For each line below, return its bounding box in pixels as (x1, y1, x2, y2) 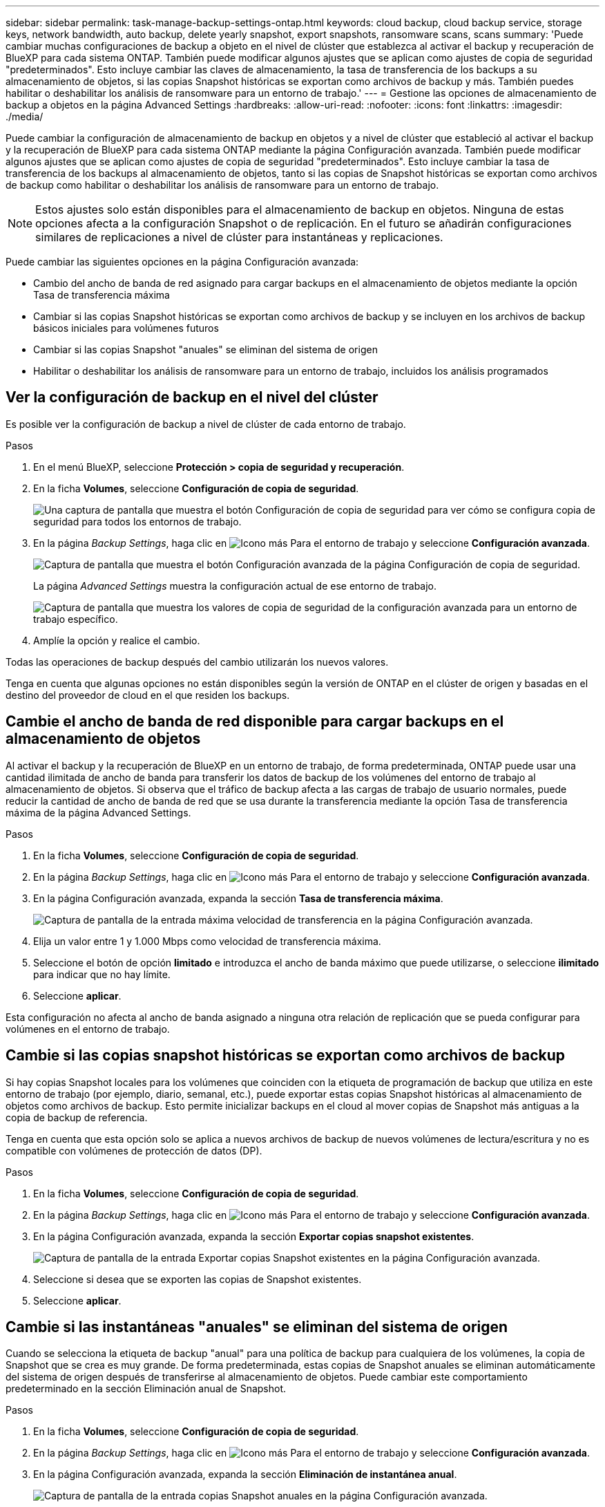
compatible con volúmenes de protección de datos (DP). (6, 1144, 262, 1157)
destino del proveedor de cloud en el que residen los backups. (6, 689, 290, 701)
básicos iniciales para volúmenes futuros (33, 322, 219, 334)
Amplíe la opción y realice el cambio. (33, 634, 200, 646)
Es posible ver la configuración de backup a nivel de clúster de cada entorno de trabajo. (6, 418, 406, 430)
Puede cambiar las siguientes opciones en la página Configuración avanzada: (6, 256, 359, 268)
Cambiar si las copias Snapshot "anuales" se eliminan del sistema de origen (33, 344, 378, 355)
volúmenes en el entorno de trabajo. (6, 1022, 170, 1035)
